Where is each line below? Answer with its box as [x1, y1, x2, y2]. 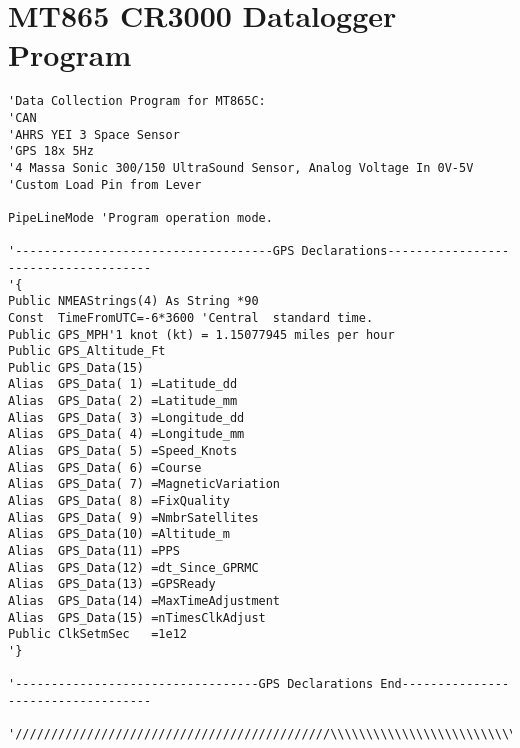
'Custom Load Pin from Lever [8, 177, 202, 192]
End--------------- [380, 677, 510, 692]
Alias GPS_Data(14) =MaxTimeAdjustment [8, 594, 281, 608]
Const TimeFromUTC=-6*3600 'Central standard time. [8, 310, 374, 325]
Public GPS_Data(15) [8, 360, 145, 375]
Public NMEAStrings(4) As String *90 [8, 294, 259, 309]
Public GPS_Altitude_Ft [8, 344, 166, 359]
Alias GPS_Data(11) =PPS [8, 544, 180, 559]
